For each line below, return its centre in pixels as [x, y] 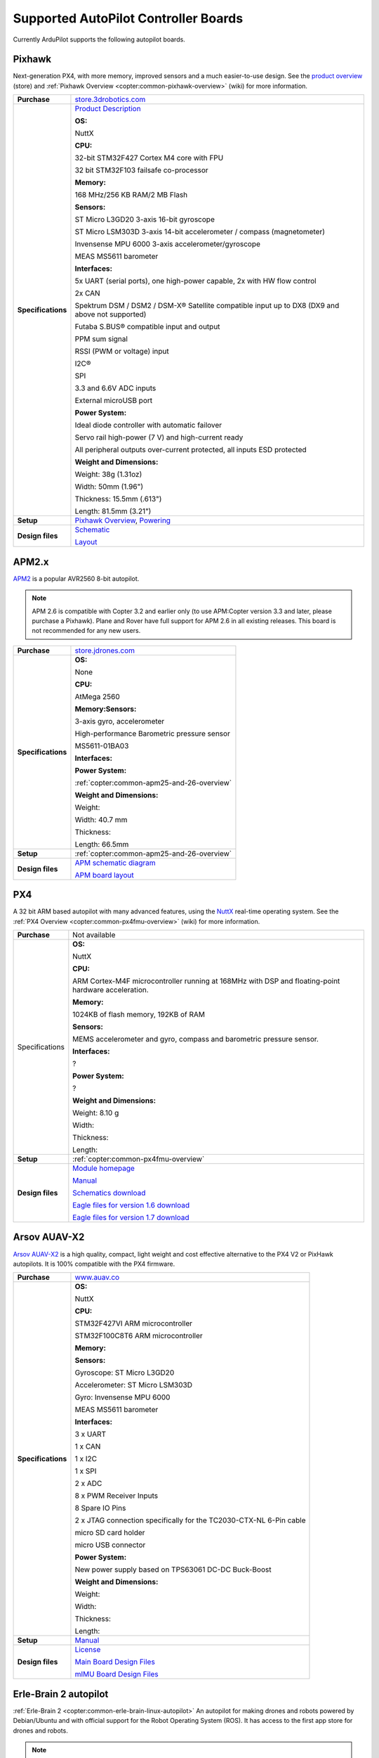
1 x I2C [86, 1459]
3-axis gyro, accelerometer [120, 721]
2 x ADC [88, 1484]
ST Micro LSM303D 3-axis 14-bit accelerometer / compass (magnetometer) [200, 232]
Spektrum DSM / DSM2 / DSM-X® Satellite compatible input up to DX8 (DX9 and [207, 306]
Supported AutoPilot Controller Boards [128, 18]
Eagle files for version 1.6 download [131, 1205]
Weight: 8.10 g [96, 1113]
